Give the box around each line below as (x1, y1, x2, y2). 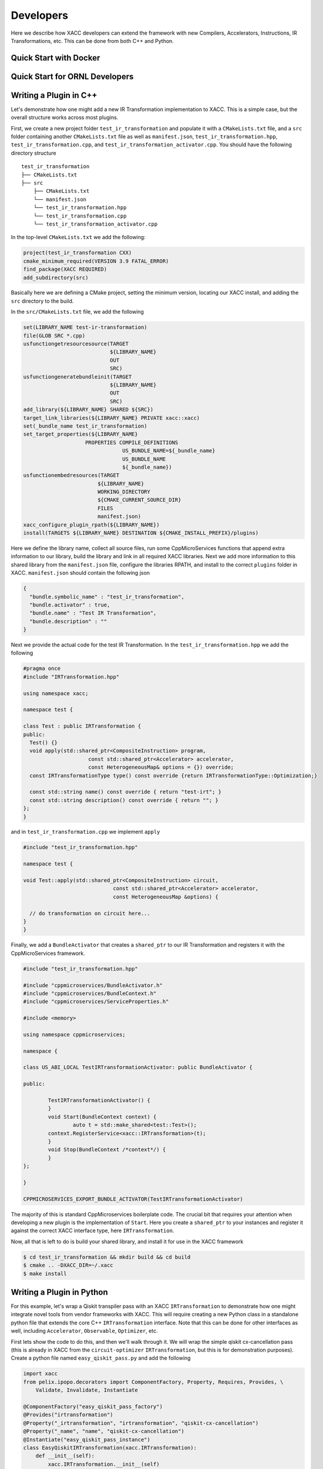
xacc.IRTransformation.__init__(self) (48, 1461, 160, 1467)
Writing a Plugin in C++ (11, 90, 97, 100)
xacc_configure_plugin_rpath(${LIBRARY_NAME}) (23, 521, 160, 528)
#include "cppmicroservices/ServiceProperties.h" (23, 998, 169, 1005)
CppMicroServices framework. (11, 950, 85, 957)
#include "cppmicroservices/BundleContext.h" (23, 990, 157, 997)
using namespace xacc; (23, 690, 89, 696)
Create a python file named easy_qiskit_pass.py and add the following (11, 1354, 191, 1361)
